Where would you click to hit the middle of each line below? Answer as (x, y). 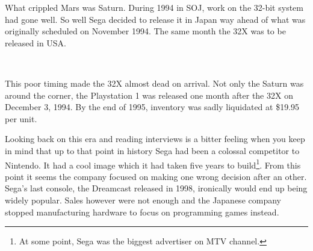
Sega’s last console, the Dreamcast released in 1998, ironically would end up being (156, 188)
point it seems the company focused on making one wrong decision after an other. (156, 176)
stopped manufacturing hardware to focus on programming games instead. (142, 212)
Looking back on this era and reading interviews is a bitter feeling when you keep (155, 139)
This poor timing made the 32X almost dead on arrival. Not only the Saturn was (154, 83)
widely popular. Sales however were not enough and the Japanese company (143, 200)
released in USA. (36, 42)
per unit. (21, 118)
